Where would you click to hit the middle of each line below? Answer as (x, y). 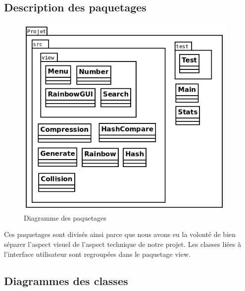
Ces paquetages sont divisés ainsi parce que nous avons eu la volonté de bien (120, 234)
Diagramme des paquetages (65, 217)
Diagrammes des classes (66, 280)
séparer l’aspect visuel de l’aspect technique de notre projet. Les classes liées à (122, 244)
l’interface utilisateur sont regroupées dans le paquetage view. (97, 254)
